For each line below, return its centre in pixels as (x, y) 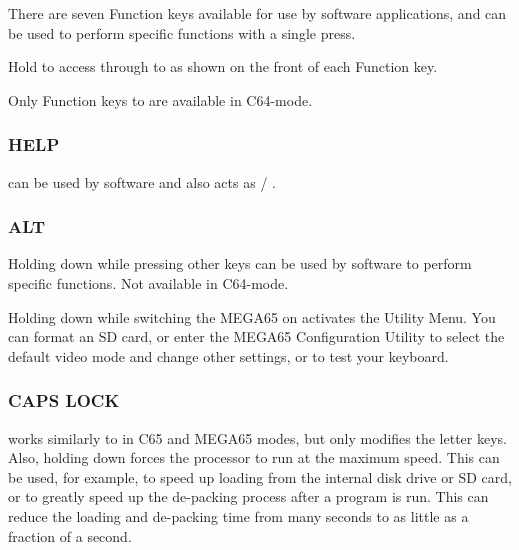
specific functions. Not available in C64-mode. (148, 283)
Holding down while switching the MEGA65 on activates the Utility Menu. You (252, 316)
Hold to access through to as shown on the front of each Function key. (223, 66)
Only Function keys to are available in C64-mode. (160, 99)
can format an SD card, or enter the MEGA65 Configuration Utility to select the (256, 336)
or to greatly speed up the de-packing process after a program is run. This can (248, 496)
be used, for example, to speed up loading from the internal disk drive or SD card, (260, 476)
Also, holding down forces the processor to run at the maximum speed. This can (254, 457)
